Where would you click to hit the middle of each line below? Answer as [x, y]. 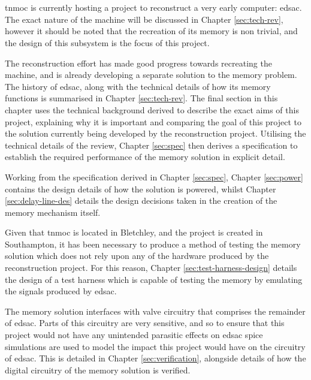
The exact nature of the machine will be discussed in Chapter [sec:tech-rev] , [144, 19]
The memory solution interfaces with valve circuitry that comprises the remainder [155, 311]
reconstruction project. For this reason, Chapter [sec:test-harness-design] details [151, 268]
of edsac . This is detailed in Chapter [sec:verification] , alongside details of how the [155, 358]
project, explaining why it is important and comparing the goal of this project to [153, 121]
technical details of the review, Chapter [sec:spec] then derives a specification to [151, 145]
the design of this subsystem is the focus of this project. [107, 42]
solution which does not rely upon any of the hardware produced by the [137, 256]
